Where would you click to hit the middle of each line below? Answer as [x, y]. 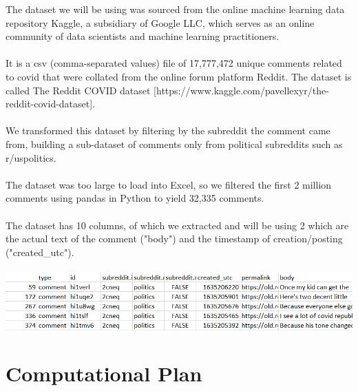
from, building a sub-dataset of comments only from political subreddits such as [174, 144]
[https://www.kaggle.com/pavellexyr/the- [241, 90]
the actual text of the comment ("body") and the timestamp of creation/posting [174, 239]
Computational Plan [104, 373]
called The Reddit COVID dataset [78, 90]
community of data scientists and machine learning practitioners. [143, 36]
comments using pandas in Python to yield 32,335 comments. [135, 198]
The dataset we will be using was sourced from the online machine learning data [175, 9]
